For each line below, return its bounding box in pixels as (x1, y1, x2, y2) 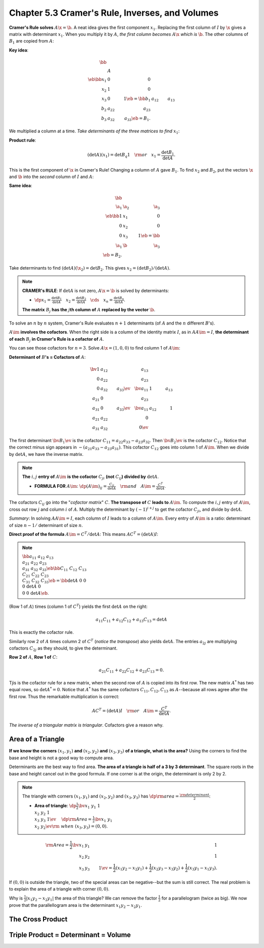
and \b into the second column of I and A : (9, 174, 94, 179)
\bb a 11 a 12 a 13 (22, 553, 54, 560)
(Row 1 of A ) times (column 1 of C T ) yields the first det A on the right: (9, 603, 148, 610)
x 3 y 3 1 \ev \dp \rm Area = (34, 816, 92, 823)
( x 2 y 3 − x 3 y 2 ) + (152, 865, 184, 872)
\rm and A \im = (120, 483, 156, 489)
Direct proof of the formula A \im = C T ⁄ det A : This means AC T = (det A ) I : (9, 531, 158, 537)
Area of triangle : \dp (34, 803, 77, 809)
